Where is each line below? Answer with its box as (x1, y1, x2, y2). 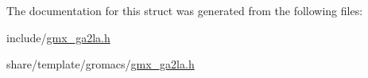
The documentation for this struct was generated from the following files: (6, 2, 363, 18)
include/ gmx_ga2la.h (6, 29, 110, 45)
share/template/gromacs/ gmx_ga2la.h (6, 56, 195, 72)
